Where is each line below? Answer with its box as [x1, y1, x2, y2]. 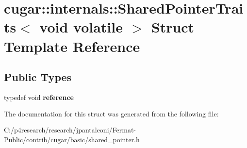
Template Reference [4, 36, 140, 56]
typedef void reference [4, 92, 74, 102]
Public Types [4, 69, 72, 84]
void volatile [39, 17, 123, 37]
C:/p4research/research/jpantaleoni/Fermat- [4, 125, 136, 135]
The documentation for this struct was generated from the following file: [4, 108, 219, 118]
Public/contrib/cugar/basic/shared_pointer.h [4, 134, 140, 144]
